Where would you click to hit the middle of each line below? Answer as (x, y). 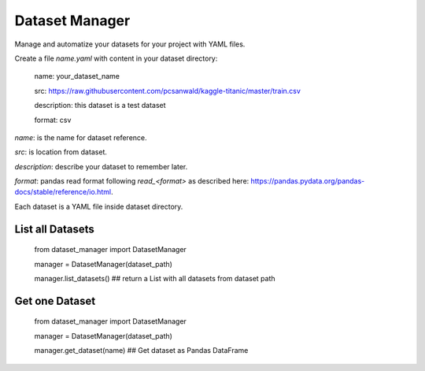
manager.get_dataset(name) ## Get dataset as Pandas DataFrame (141, 351)
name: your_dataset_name (77, 76)
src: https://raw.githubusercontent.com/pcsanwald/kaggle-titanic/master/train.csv (167, 91)
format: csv (53, 120)
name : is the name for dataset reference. (81, 137)
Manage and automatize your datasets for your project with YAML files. (130, 44)
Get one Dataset (55, 301)
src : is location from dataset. (61, 152)
